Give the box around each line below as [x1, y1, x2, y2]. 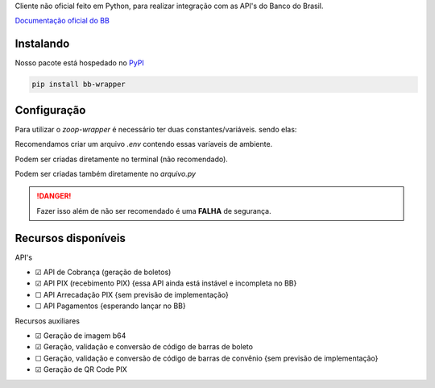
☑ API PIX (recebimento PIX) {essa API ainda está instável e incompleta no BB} [35, 278, 297, 288]
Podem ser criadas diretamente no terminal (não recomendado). [14, 154, 229, 164]
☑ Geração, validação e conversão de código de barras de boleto [35, 342, 254, 352]
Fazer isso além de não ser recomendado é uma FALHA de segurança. [36, 206, 271, 215]
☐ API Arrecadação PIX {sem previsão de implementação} [35, 290, 230, 299]
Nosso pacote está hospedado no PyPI [14, 58, 144, 68]
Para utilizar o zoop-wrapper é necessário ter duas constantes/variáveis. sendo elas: [14, 124, 297, 134]
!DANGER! [36, 191, 72, 201]
